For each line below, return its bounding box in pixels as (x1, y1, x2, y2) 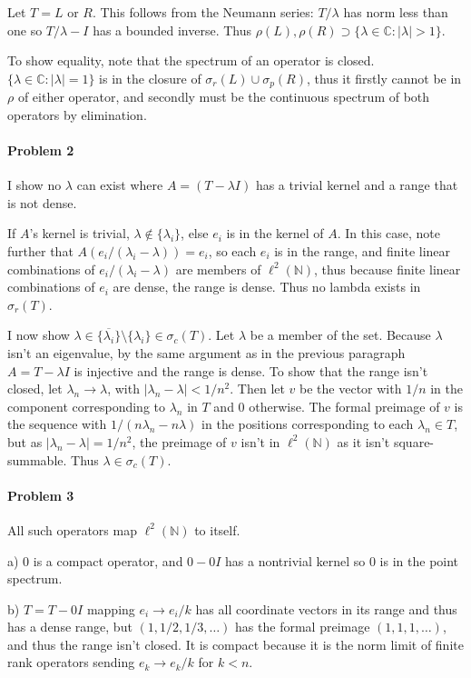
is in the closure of (99, 68, 201, 87)
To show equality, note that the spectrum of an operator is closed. (7, 51, 375, 70)
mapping (86, 599, 135, 618)
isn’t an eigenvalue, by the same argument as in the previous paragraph (7, 343, 406, 362)
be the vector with (299, 379, 402, 398)
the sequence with (7, 414, 107, 434)
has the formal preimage (235, 617, 370, 636)
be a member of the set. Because (250, 325, 431, 344)
